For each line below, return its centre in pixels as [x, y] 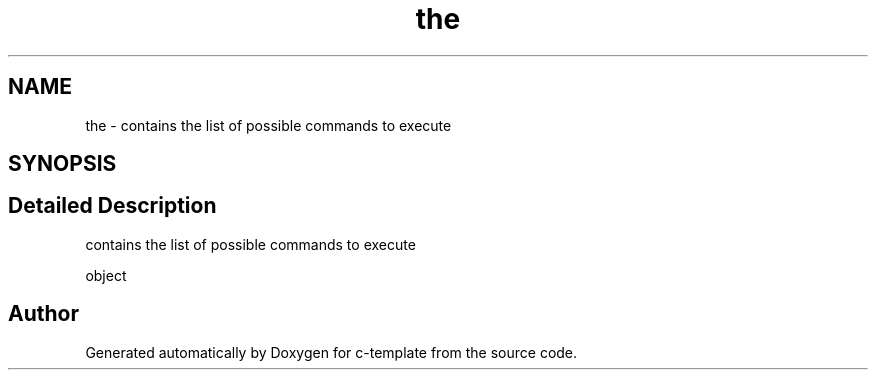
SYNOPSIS [62, 164]
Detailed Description [112, 206]
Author [43, 314]
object [106, 275]
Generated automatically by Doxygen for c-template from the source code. [331, 352]
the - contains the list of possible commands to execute [268, 125]
